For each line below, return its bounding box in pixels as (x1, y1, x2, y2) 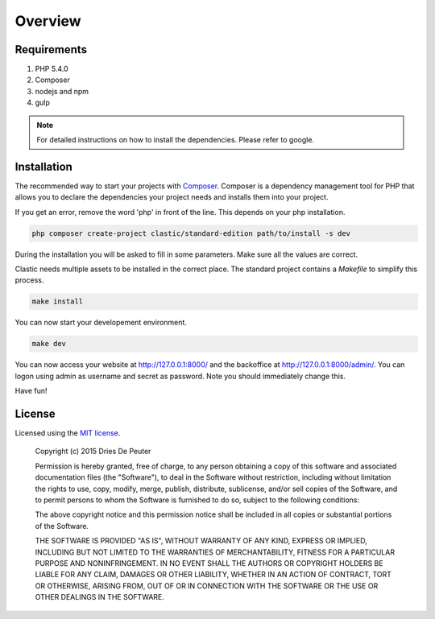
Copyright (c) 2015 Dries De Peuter (35, 447, 151, 456)
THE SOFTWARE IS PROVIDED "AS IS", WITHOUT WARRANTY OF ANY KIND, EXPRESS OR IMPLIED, (35, 536, 368, 546)
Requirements (14, 43, 88, 56)
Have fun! (14, 386, 48, 396)
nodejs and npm (35, 86, 89, 96)
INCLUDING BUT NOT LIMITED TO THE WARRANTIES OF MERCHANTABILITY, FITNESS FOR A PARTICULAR (35, 547, 395, 557)
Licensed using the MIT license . (14, 428, 121, 438)
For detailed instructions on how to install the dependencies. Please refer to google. (36, 135, 314, 145)
